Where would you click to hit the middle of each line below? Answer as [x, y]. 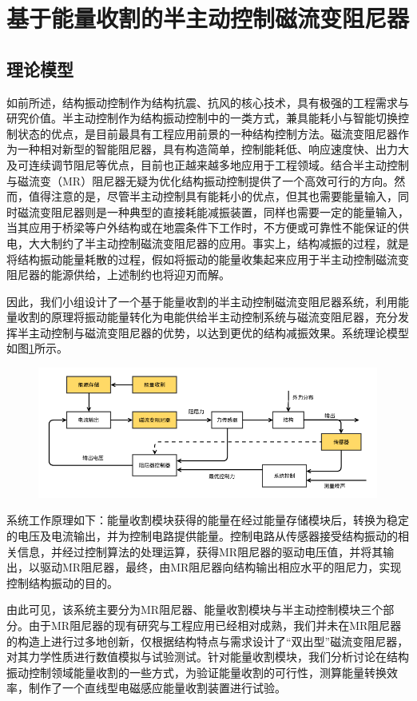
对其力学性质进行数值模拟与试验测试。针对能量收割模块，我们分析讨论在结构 [208, 657]
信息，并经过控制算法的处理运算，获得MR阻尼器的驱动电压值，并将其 [200, 551]
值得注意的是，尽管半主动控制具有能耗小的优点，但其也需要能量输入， [213, 196]
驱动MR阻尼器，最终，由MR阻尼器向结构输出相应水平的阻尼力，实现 [220, 567]
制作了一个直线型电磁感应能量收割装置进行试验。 [157, 688]
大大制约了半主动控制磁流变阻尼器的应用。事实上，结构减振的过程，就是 [218, 243]
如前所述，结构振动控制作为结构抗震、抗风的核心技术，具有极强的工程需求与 [208, 102]
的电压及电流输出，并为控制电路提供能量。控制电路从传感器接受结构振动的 [202, 536]
